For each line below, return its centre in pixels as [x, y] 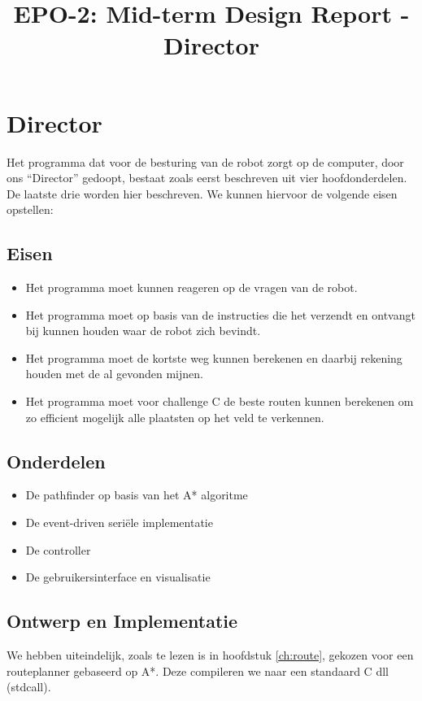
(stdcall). [29, 687]
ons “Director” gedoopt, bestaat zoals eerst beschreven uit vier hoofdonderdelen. [207, 178]
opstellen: [30, 209]
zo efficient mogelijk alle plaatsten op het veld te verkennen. [175, 417]
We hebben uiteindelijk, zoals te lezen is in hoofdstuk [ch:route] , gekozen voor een [210, 655]
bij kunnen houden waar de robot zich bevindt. [143, 331]
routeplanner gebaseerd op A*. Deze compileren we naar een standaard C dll [198, 671]
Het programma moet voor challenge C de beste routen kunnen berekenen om [220, 401]
